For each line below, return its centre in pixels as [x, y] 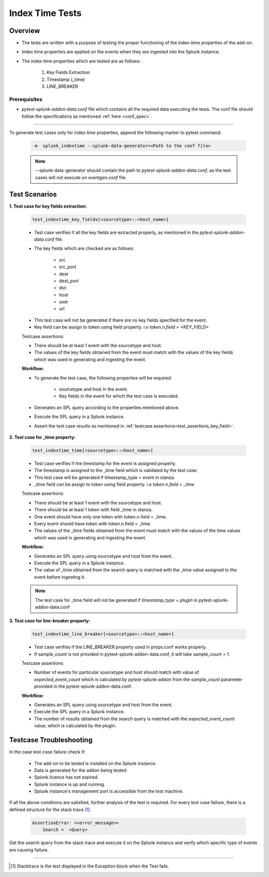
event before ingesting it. [60, 577]
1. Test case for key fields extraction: [48, 206]
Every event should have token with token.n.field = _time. [93, 524]
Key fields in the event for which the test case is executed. [119, 396]
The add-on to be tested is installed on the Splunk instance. [95, 763]
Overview [25, 31]
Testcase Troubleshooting [51, 740]
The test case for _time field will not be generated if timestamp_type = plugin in [116, 600]
